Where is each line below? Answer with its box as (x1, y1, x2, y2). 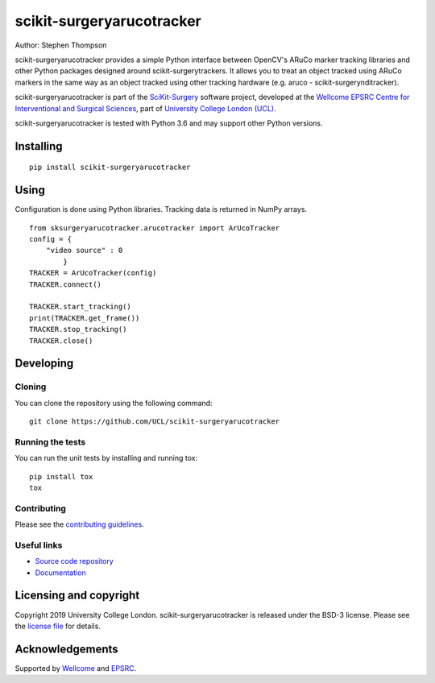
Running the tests (14, 436, 86, 447)
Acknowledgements (14, 642, 118, 656)
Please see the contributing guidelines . (14, 519, 144, 529)
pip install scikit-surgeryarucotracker (29, 163, 191, 172)
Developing (14, 357, 74, 370)
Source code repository (35, 557, 114, 566)
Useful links (14, 540, 63, 551)
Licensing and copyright (14, 589, 140, 602)
